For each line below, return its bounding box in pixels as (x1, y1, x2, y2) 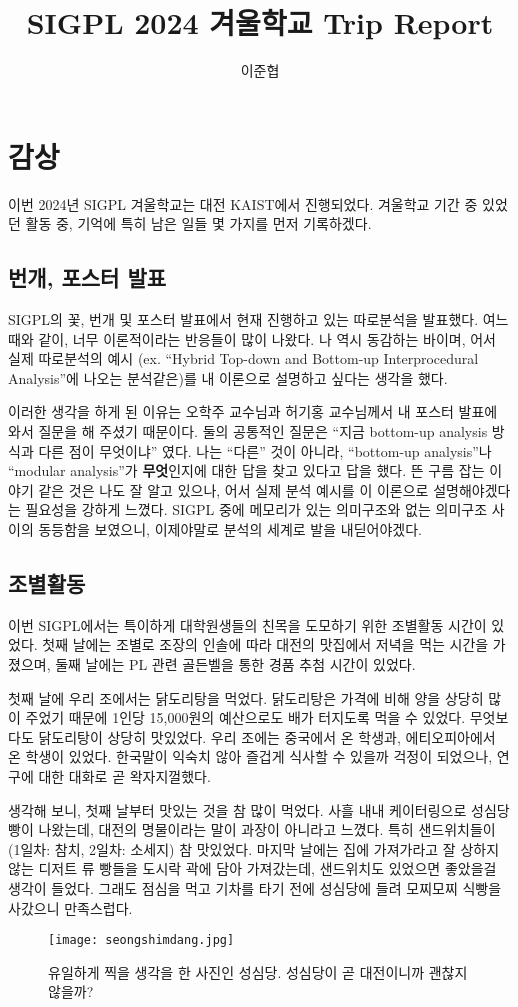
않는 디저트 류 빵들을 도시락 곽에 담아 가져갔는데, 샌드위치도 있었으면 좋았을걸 (8, 858, 497, 879)
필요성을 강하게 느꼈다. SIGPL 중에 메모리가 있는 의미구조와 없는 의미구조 (25, 499, 488, 520)
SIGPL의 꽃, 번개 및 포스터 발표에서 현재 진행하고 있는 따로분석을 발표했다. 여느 (8, 309, 509, 330)
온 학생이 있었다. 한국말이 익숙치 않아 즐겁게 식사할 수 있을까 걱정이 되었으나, (8, 746, 493, 767)
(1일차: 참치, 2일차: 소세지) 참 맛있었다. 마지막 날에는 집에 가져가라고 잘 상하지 (8, 838, 500, 859)
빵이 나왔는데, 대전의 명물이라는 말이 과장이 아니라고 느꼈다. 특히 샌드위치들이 (8, 819, 496, 840)
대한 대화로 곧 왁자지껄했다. (38, 765, 211, 786)
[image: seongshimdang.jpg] (48, 933, 235, 948)
